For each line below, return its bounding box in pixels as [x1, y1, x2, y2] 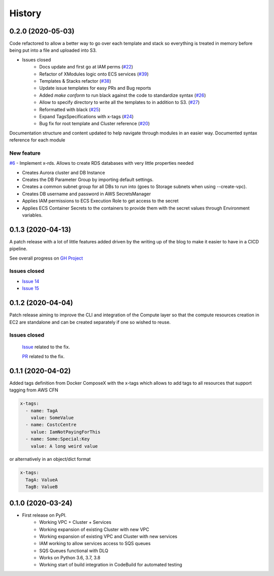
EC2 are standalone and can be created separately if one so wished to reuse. [9, 319, 171, 325]
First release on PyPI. [22, 512, 67, 518]
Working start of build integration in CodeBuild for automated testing [39, 562, 183, 568]
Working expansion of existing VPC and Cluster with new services [39, 533, 178, 539]
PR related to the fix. [22, 353, 65, 359]
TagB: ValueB [25, 484, 58, 490]
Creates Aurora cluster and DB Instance [22, 169, 105, 175]
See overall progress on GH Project [9, 255, 83, 261]
